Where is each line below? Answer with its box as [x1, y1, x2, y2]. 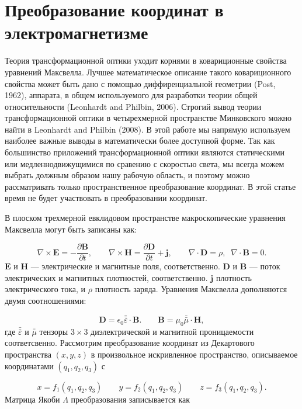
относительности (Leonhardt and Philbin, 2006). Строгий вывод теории [5, 100, 262, 112]
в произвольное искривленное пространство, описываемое [91, 348, 298, 361]
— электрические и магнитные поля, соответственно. [30, 260, 220, 272]
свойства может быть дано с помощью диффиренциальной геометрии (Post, [5, 77, 276, 89]
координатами [5, 359, 54, 372]
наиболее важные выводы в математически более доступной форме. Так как [5, 134, 275, 147]
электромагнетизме [5, 20, 148, 44]
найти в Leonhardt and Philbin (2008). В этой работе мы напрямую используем [5, 123, 290, 135]
